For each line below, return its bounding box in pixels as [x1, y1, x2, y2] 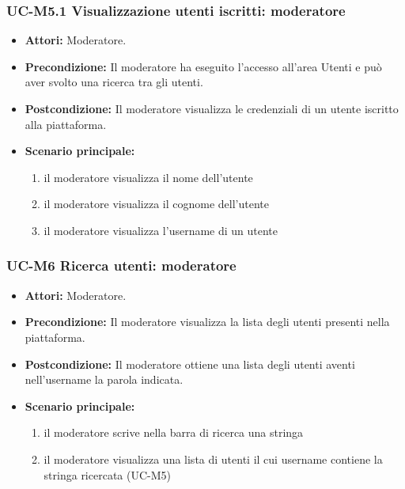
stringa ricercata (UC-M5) [44, 466, 172, 483]
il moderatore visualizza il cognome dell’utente [44, 195, 270, 212]
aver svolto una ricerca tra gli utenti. [25, 74, 203, 90]
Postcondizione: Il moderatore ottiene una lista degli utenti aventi [25, 355, 355, 372]
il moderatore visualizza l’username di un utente [44, 222, 278, 238]
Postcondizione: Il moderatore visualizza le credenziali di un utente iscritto [25, 100, 399, 116]
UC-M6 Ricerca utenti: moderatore [6, 256, 237, 275]
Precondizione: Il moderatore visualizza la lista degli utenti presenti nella [25, 313, 390, 330]
